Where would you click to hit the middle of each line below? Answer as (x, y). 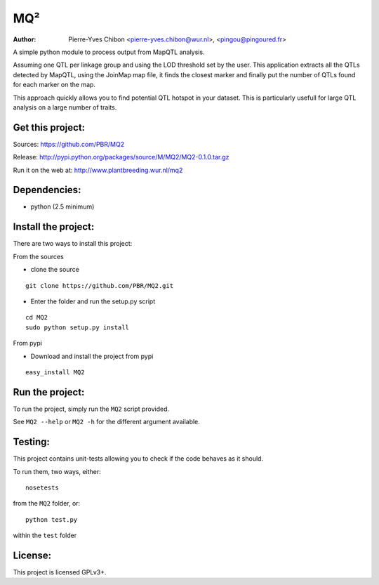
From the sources (39, 256)
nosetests (42, 487)
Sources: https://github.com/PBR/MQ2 (69, 144)
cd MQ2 (37, 317)
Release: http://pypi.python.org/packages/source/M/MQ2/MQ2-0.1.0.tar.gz (121, 157)
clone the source (55, 270)
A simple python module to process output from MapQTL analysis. (109, 52)
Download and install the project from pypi (92, 356)
